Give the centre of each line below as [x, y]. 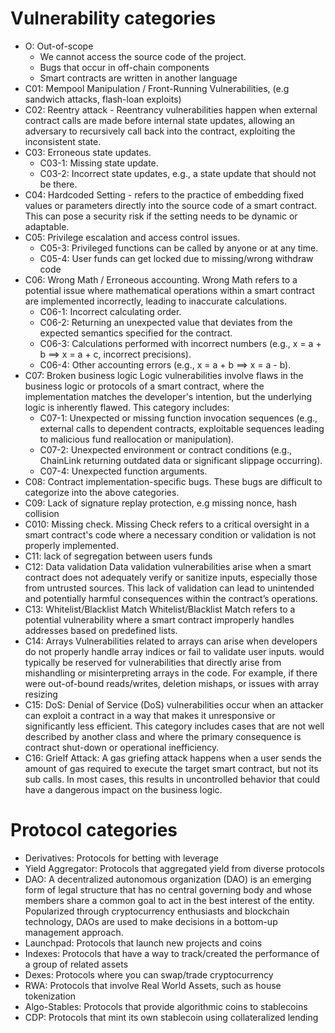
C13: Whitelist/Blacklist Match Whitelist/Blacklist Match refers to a [160, 609]
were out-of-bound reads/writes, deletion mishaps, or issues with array [172, 683]
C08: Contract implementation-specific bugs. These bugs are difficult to [173, 481]
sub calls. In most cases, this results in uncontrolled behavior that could [172, 779]
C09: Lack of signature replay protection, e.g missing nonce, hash [160, 503]
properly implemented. [71, 545]
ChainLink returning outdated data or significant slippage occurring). [181, 460]
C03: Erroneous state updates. [88, 152]
